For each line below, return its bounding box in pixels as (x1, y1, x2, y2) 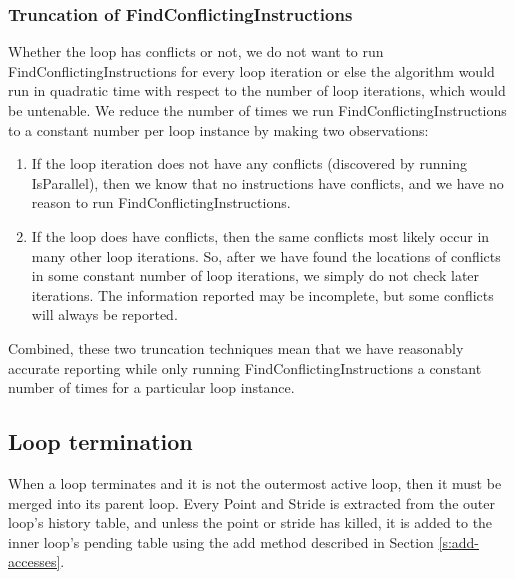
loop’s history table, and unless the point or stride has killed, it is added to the (8, 512, 493, 533)
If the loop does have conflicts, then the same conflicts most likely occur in (31, 225, 490, 246)
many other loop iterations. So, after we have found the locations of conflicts (31, 245, 501, 266)
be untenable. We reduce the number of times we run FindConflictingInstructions (8, 100, 507, 120)
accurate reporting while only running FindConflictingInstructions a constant (8, 357, 482, 378)
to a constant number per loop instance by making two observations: (8, 119, 429, 140)
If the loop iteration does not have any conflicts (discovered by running (31, 153, 467, 174)
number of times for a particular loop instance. (8, 377, 295, 398)
